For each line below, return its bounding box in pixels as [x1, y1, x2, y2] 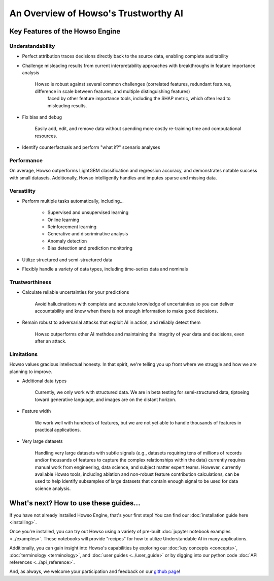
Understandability [9, 42, 55, 49]
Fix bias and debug [22, 114, 62, 120]
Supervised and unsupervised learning [47, 209, 129, 216]
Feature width [22, 408, 51, 414]
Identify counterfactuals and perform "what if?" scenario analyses [22, 144, 160, 150]
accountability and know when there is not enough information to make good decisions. [35, 308, 218, 314]
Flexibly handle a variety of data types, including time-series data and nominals [22, 266, 188, 272]
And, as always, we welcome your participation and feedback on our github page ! [9, 568, 181, 574]
